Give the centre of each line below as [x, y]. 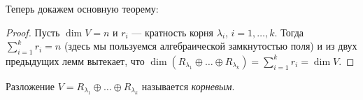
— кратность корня [173, 32]
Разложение [30, 86]
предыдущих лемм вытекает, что [75, 60]
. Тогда [289, 32]
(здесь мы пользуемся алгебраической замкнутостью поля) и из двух [211, 46]
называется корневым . [188, 86]
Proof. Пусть [33, 32]
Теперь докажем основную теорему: [82, 8]
